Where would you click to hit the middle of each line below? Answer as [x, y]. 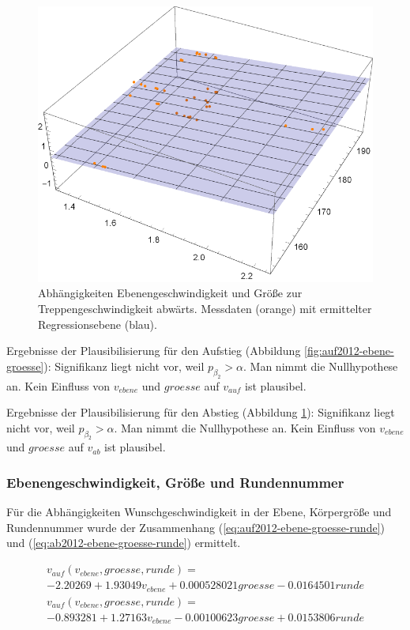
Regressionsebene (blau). [98, 324]
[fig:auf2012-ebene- [349, 351]
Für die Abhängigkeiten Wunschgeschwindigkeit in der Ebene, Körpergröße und [199, 512]
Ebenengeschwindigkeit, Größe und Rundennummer [175, 482]
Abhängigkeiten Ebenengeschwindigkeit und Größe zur [170, 293]
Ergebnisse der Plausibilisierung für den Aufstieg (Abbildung [154, 351]
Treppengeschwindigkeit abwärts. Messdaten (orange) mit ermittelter [205, 308]
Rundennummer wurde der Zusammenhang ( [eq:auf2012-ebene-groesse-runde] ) [196, 527]
